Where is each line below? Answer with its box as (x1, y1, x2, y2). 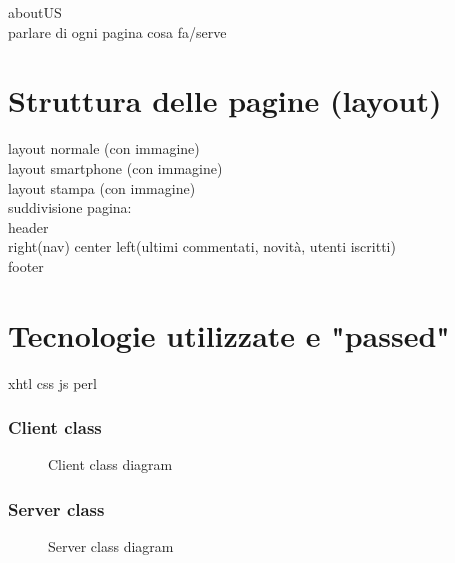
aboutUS (8, 2, 62, 22)
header (8, 216, 49, 237)
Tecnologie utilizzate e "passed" (8, 314, 450, 355)
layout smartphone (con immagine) (8, 157, 223, 178)
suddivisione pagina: (8, 197, 132, 218)
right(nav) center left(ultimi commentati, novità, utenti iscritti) (8, 236, 396, 257)
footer (8, 255, 44, 276)
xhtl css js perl (8, 372, 97, 393)
